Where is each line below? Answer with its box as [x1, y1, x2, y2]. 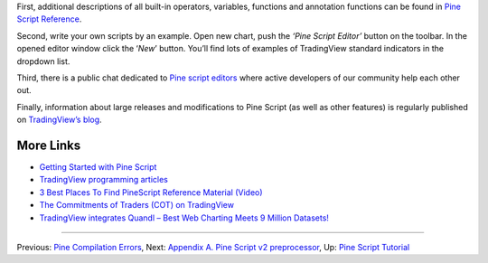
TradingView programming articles [39, 174, 169, 185]
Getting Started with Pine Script [39, 162, 157, 173]
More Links [16, 137, 81, 153]
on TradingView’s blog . [16, 114, 103, 126]
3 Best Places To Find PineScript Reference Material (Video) [39, 186, 263, 198]
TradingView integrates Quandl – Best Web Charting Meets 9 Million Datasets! [39, 212, 330, 223]
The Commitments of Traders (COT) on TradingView [39, 200, 235, 211]
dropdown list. [16, 55, 70, 67]
